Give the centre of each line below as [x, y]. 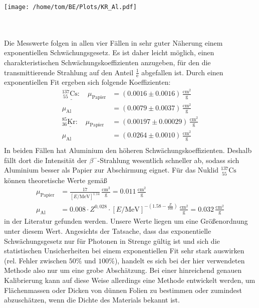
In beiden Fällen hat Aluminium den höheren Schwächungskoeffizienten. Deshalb [128, 150]
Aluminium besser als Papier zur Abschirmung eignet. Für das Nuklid [111, 170]
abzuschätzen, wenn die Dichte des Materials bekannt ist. [92, 300]
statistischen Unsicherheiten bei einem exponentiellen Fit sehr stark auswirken [124, 251]
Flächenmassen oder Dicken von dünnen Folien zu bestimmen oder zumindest [123, 290]
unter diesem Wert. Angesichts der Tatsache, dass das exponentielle [108, 231]
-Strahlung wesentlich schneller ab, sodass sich [168, 160]
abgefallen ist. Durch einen [182, 72]
